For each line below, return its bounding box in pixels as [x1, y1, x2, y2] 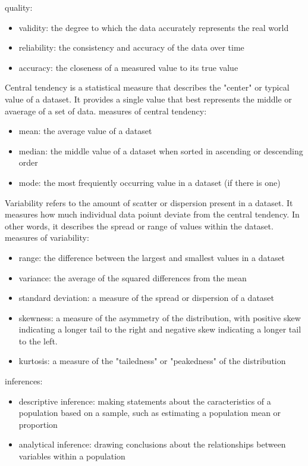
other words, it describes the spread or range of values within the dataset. [5, 219, 274, 232]
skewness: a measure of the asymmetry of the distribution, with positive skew [18, 311, 301, 324]
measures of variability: [5, 231, 89, 244]
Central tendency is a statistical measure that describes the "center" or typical [5, 81, 290, 94]
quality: [5, 1, 33, 13]
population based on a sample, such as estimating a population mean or [18, 406, 281, 419]
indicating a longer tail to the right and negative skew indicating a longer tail [18, 323, 301, 335]
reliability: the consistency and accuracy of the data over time [18, 41, 244, 54]
